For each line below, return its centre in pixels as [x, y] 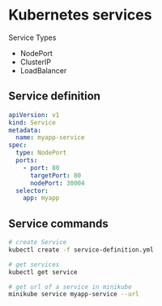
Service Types [32, 37]
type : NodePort [41, 153]
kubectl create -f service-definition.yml [81, 250]
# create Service [38, 243]
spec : [17, 145]
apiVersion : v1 [34, 115]
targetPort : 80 [55, 175]
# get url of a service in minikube [70, 286]
